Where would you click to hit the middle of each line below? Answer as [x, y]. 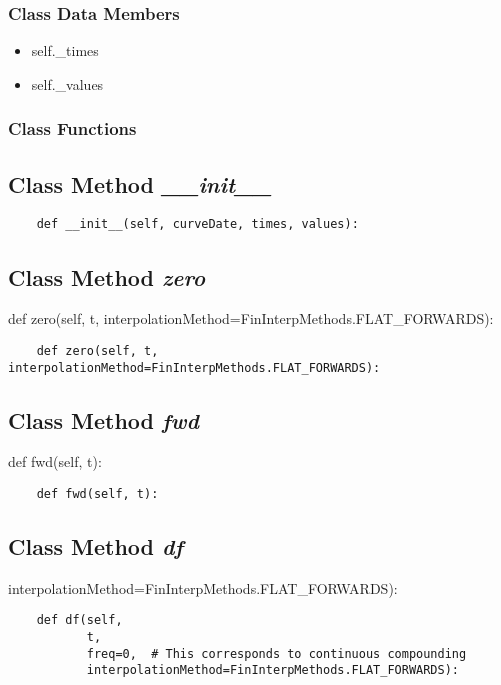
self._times [65, 50]
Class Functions [72, 128]
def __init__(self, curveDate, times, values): [197, 224]
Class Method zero [107, 276]
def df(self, [79, 620]
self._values [67, 83]
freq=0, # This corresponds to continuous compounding [276, 653]
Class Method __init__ [140, 183]
